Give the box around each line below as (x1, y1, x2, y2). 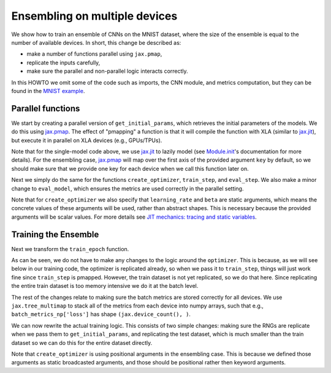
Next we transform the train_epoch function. (11, 245, 129, 252)
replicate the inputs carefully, (26, 59, 101, 66)
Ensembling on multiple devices (11, 9, 178, 23)
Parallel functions (11, 103, 80, 113)
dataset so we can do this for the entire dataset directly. (11, 339, 153, 346)
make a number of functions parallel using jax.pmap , (26, 50, 162, 58)
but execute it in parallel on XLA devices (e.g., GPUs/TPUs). (11, 137, 162, 144)
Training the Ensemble (11, 229, 99, 239)
